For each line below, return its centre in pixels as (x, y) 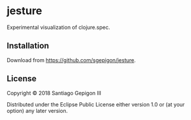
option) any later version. (37, 111)
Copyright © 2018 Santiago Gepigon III (54, 93)
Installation (28, 46)
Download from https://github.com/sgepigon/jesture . (71, 60)
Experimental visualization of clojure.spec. (58, 27)
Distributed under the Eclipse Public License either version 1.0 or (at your (96, 104)
